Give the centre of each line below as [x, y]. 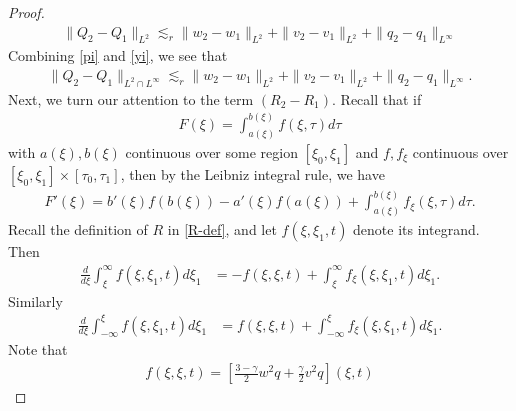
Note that [38, 349]
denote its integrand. [416, 229]
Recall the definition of [78, 229]
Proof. [26, 12]
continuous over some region [211, 151]
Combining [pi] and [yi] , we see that [118, 55]
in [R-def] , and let [222, 229]
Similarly [35, 300]
